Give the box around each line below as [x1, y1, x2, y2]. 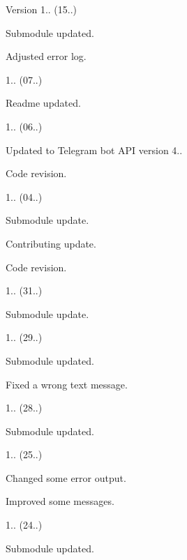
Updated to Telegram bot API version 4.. [6, 142, 183, 157]
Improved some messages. [6, 494, 114, 508]
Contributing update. [6, 236, 96, 250]
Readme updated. [6, 96, 81, 110]
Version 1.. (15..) [6, 2, 77, 16]
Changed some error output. [6, 470, 126, 485]
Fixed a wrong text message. [6, 377, 128, 391]
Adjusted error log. [6, 49, 87, 63]
